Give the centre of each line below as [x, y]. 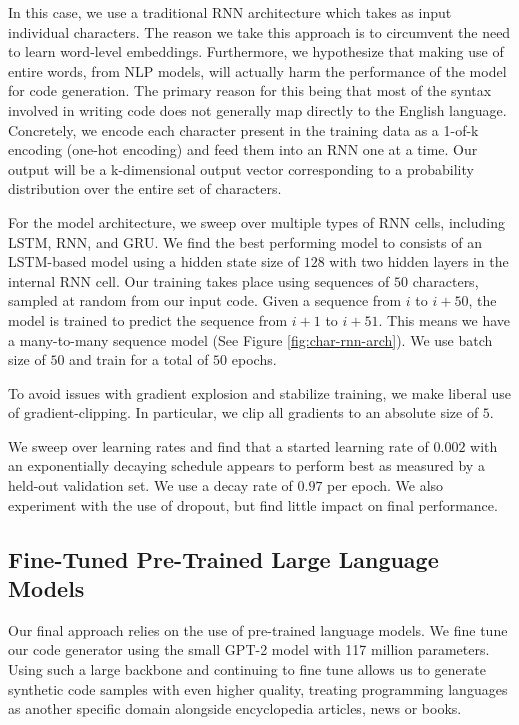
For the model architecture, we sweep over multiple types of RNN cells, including [256, 221]
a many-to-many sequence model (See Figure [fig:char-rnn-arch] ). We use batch [250, 339]
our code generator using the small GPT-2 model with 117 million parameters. [249, 649]
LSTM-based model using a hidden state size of [153, 261]
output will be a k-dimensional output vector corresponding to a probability [241, 168]
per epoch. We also [385, 485]
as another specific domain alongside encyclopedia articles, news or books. [235, 708]
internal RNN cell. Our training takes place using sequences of [199, 280]
